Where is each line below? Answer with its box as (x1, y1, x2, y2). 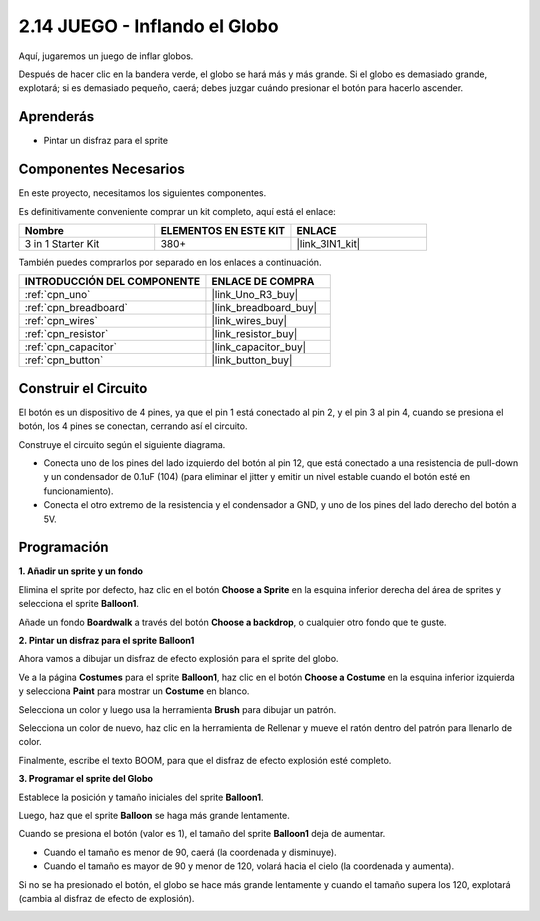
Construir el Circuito (18, 380, 148, 397)
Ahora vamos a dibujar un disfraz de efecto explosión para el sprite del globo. (18, 653, 339, 665)
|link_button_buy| (211, 353, 293, 367)
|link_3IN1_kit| (296, 236, 361, 250)
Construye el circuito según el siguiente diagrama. (18, 438, 226, 450)
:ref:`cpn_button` (24, 353, 104, 367)
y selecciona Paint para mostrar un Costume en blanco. (18, 685, 250, 697)
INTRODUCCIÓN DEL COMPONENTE (24, 275, 201, 289)
